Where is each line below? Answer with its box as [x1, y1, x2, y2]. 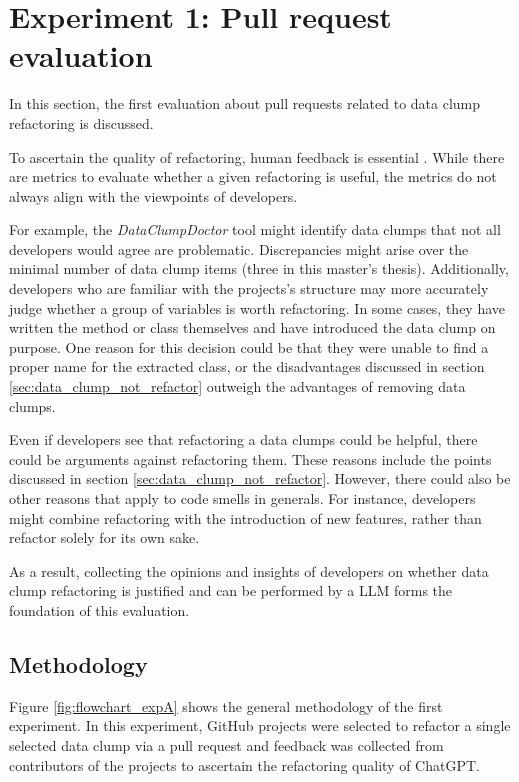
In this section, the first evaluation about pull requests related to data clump [9, 93, 481, 114]
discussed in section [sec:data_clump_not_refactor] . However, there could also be [9, 468, 511, 489]
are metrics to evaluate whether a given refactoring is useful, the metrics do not [9, 166, 497, 187]
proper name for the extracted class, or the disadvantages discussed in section [9, 356, 485, 377]
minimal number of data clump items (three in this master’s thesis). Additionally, [9, 258, 509, 279]
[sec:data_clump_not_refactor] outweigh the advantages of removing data [9, 376, 466, 397]
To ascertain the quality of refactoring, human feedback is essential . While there [9, 146, 505, 167]
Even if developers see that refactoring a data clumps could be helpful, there [9, 429, 478, 450]
